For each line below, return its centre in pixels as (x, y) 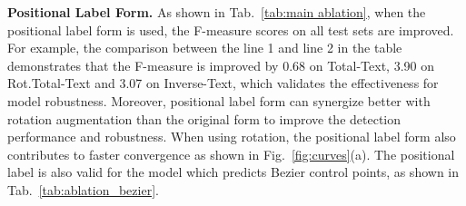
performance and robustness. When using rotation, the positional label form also (232, 137)
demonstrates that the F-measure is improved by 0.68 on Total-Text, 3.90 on (221, 65)
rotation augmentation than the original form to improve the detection (204, 118)
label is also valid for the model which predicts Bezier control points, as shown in (233, 172)
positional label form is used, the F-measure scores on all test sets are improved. (231, 29)
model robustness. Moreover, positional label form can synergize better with (219, 100)
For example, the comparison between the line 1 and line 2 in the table (205, 48)
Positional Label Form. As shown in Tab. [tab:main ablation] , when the (217, 12)
